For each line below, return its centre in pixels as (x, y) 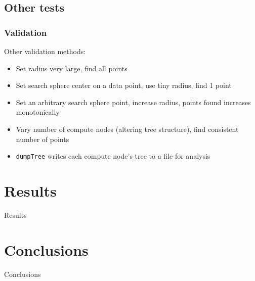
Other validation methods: (45, 51)
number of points (42, 139)
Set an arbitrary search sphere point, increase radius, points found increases (133, 102)
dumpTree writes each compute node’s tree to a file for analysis (113, 156)
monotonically (38, 112)
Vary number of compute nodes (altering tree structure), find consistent (127, 129)
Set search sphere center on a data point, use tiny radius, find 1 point (124, 85)
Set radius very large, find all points (72, 68)
